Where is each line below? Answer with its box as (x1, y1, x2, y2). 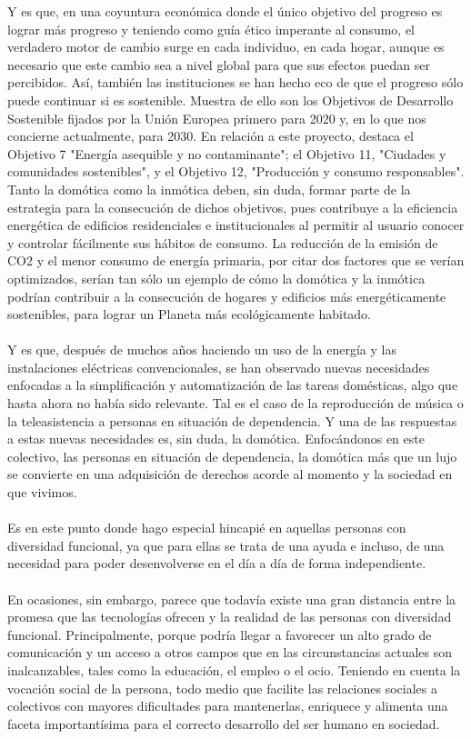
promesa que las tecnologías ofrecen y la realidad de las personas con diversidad (7, 607, 452, 626)
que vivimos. (7, 483, 77, 502)
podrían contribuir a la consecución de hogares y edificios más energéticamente (7, 286, 446, 305)
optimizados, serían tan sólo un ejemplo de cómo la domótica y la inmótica (7, 268, 426, 287)
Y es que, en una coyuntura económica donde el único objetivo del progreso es (7, 2, 443, 20)
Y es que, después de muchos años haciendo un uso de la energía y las (7, 340, 396, 359)
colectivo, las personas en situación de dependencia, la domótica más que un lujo (7, 446, 457, 465)
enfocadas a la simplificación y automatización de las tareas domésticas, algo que (7, 375, 458, 394)
